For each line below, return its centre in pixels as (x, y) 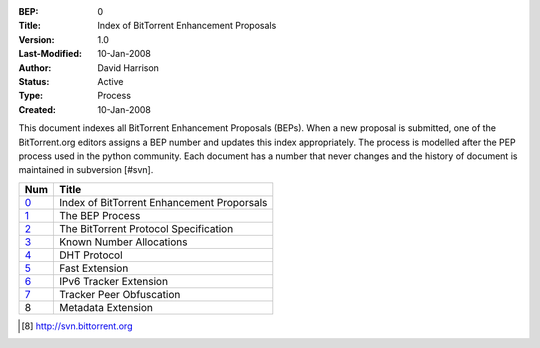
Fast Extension (93, 268)
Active (110, 81)
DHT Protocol (91, 255)
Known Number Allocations (123, 242)
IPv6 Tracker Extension (113, 281)
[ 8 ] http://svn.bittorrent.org (77, 326)
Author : (35, 67)
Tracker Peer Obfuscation (119, 294)
